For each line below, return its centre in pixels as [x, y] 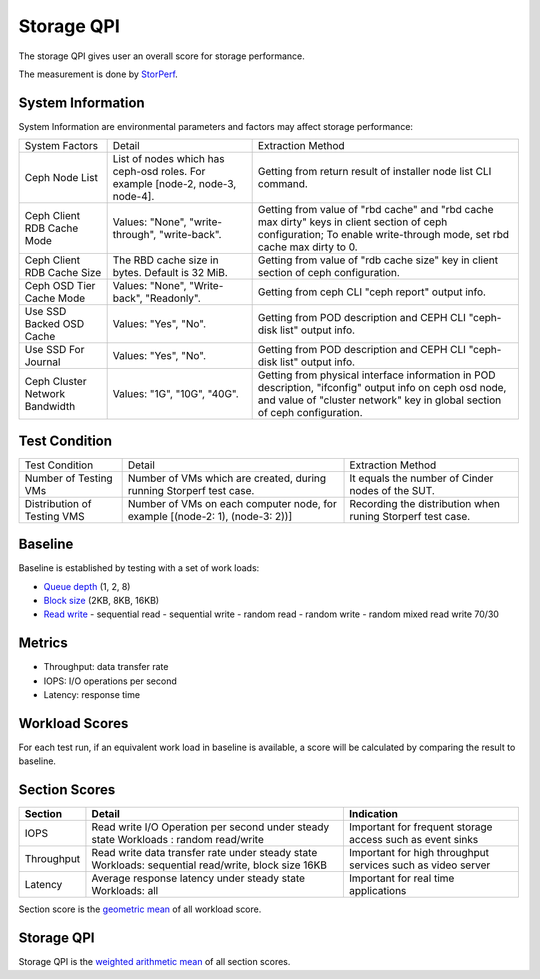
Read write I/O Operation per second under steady [210, 827]
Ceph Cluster [55, 382]
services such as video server [419, 865]
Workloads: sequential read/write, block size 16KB [209, 865]
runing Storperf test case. [410, 516]
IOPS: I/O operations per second [110, 681]
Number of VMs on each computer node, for [232, 503]
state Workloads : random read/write [177, 840]
